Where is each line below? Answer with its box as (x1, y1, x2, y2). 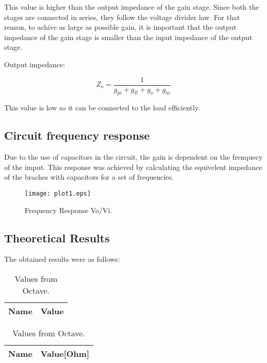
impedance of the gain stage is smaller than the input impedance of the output (4, 31, 253, 42)
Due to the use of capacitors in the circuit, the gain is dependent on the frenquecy (4, 151, 263, 162)
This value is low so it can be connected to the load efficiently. (4, 102, 200, 113)
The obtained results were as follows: (4, 254, 120, 264)
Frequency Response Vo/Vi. (25, 204, 112, 215)
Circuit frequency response (4, 127, 150, 143)
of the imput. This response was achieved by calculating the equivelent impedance (4, 161, 262, 172)
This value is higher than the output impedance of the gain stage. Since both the (4, 2, 259, 12)
